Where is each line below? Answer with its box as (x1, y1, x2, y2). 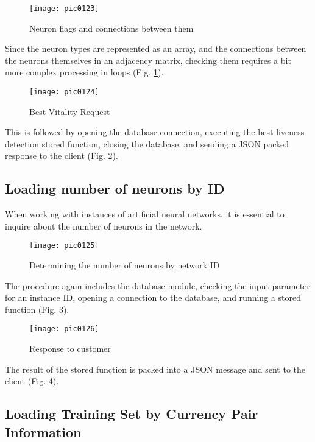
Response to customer (29, 342, 111, 355)
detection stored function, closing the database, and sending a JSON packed (5, 137, 289, 150)
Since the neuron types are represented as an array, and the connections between (5, 42, 306, 55)
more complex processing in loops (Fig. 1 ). (5, 66, 164, 79)
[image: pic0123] (29, 4, 99, 13)
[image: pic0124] (29, 88, 99, 97)
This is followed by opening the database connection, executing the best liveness (5, 125, 305, 138)
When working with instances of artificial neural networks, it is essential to (5, 208, 285, 220)
